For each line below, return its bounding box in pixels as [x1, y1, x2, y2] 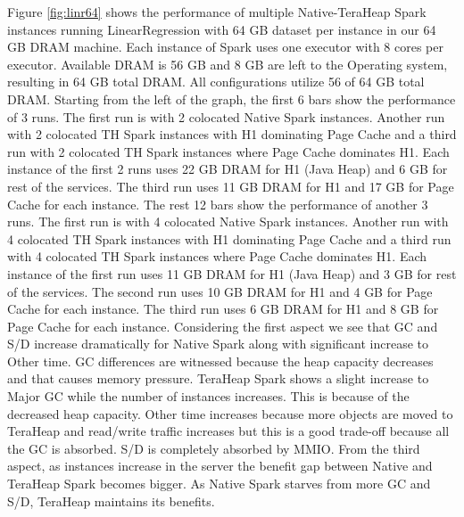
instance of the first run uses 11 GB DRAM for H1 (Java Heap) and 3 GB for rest [7, 264, 457, 283]
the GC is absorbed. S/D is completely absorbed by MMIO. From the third [7, 439, 420, 457]
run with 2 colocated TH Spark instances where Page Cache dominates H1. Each [7, 142, 450, 160]
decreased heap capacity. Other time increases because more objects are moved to [7, 404, 453, 423]
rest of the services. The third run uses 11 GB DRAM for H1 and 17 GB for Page [7, 176, 454, 195]
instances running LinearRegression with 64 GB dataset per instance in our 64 [7, 20, 436, 38]
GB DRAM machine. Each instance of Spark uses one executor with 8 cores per [7, 37, 443, 56]
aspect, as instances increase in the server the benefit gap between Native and [7, 456, 433, 475]
